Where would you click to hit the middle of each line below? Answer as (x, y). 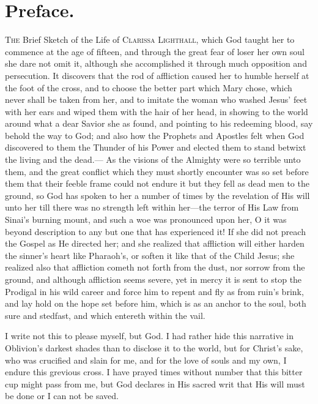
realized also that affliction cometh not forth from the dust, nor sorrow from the (155, 267)
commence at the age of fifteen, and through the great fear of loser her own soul (155, 51)
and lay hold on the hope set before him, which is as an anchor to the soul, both (156, 303)
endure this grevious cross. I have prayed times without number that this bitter (154, 372)
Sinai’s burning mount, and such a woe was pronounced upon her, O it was (146, 219)
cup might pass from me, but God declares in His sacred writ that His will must (155, 383)
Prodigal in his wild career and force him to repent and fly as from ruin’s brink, (154, 291)
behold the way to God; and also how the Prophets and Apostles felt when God (155, 135)
